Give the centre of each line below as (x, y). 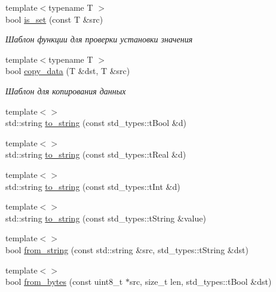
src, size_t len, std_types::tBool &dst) (200, 282)
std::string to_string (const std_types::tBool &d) (96, 123)
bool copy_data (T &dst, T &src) (68, 71)
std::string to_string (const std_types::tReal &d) (96, 154)
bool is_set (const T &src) (54, 19)
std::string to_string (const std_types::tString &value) (106, 218)
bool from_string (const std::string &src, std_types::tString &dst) (127, 249)
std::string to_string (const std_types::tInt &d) (93, 186)
